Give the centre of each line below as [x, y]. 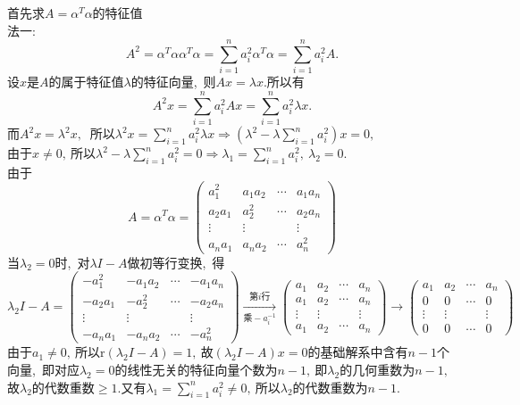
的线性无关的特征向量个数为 [196, 369]
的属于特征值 [86, 82]
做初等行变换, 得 [176, 262]
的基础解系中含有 [358, 352]
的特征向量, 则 [173, 82]
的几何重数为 [377, 369]
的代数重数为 [330, 387]
